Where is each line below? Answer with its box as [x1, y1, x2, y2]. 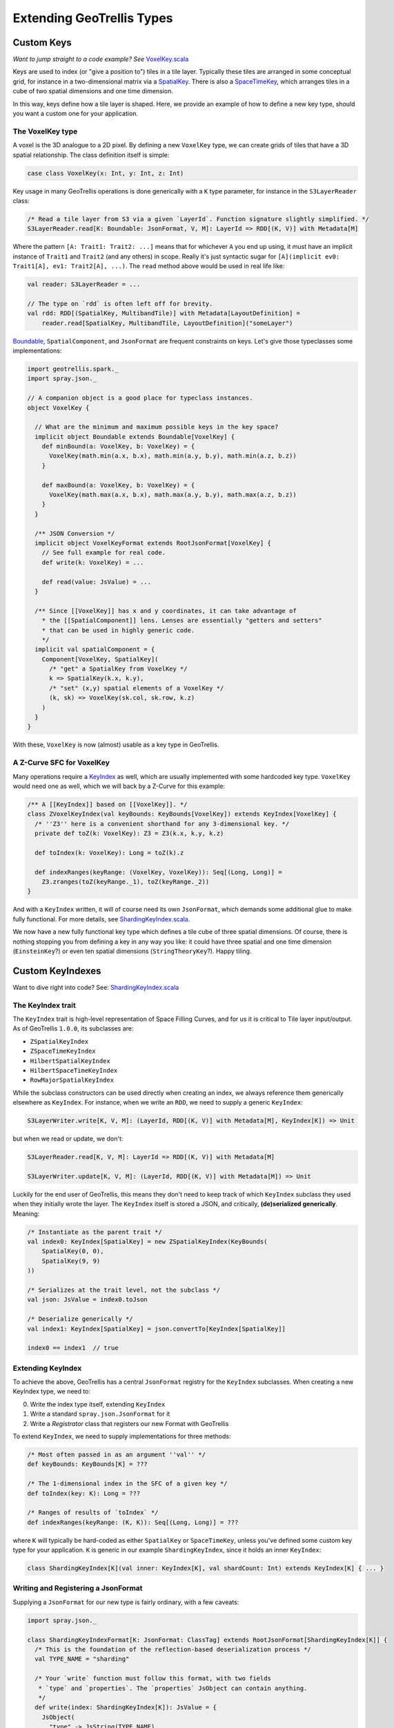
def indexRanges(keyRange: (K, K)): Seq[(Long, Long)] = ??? [27, 1518, 239, 1526]
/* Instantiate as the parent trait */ [27, 1228, 162, 1236]
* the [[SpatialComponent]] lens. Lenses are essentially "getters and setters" [41, 617, 322, 625]
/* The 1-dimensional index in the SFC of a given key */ [27, 1480, 228, 1487]
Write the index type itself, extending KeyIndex [30, 1400, 166, 1408]
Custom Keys [12, 37, 72, 48]
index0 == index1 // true [27, 1344, 119, 1352]
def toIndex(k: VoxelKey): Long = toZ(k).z [35, 849, 184, 856]
